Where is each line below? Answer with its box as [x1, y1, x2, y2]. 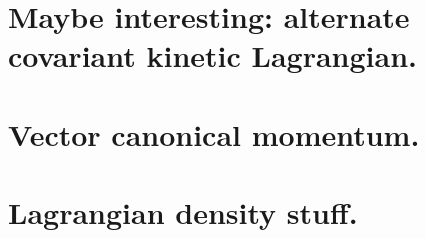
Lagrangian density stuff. [8, 192, 358, 233]
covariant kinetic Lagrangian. [8, 35, 417, 76]
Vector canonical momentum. [8, 113, 420, 154]
